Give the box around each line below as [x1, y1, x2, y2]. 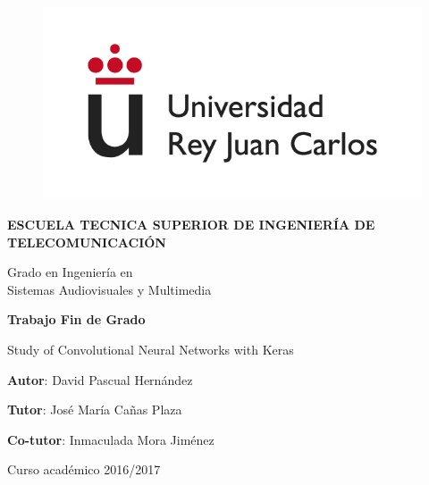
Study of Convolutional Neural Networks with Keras [7, 339, 294, 358]
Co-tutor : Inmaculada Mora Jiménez [7, 430, 214, 448]
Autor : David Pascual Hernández [7, 370, 193, 389]
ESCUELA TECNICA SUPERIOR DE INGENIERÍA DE [7, 214, 375, 233]
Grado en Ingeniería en [7, 263, 133, 281]
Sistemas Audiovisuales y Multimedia [7, 280, 212, 298]
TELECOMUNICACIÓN [7, 232, 166, 251]
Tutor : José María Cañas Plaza [7, 400, 182, 419]
